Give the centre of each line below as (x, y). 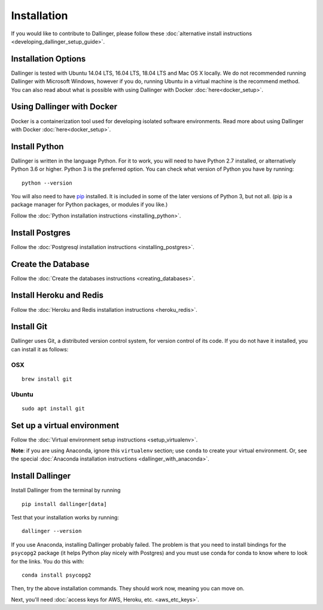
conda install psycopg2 (57, 575)
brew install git (47, 379)
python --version (47, 183)
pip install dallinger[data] (64, 504)
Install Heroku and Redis (57, 295)
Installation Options (48, 59)
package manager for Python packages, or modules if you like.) (89, 205)
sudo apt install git (53, 408)
